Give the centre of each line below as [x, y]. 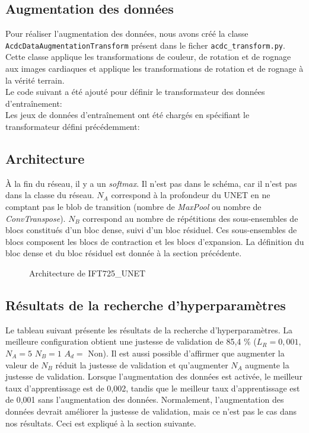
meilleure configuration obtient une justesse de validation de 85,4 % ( [131, 341]
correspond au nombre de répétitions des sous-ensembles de [190, 218]
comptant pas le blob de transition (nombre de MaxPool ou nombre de [133, 206]
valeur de [22, 364]
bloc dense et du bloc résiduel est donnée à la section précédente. [124, 253]
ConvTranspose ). [36, 218]
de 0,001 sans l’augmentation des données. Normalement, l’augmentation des [145, 399]
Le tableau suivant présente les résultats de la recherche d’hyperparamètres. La [149, 329]
